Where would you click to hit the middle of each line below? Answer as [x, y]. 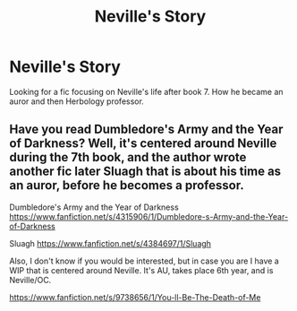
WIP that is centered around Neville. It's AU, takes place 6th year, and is [141, 270]
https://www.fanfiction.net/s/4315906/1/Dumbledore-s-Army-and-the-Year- [149, 216]
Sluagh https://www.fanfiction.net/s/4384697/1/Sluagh [110, 243]
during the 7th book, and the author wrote [128, 157]
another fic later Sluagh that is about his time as [145, 172]
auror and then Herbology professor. [77, 101]
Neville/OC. [30, 280]
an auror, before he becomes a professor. [127, 186]
